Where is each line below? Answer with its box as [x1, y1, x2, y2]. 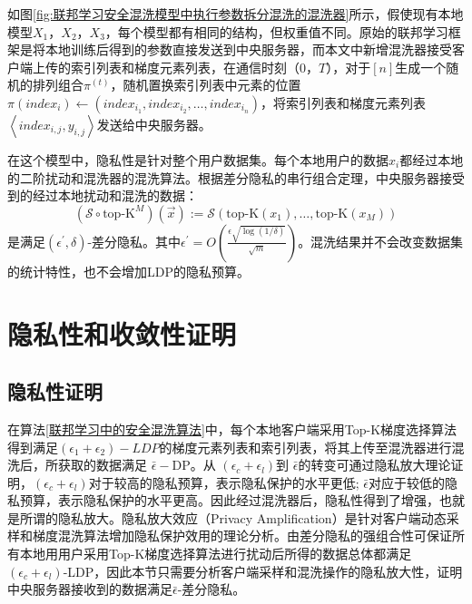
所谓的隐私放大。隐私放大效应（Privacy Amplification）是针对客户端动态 [19, 508, 447, 527]
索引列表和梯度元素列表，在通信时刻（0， [70, 57, 319, 76]
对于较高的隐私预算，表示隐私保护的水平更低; [88, 472, 359, 492]
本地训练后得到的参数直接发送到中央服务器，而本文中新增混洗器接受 [44, 40, 452, 59]
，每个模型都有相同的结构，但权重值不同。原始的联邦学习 [104, 22, 448, 41]
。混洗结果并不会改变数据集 [298, 231, 464, 250]
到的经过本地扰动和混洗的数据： [7, 186, 198, 205]
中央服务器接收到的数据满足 [7, 580, 172, 599]
